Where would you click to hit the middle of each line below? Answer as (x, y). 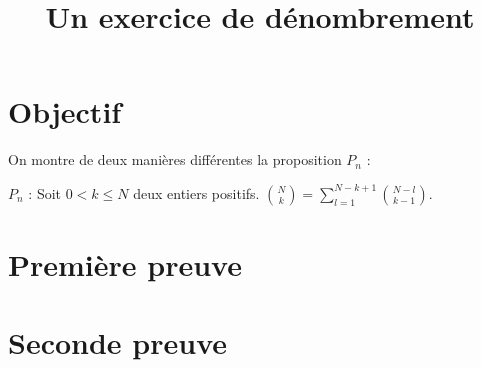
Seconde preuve (117, 342)
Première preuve (125, 264)
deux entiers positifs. (196, 192)
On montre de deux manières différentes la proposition (175, 159)
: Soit (45, 192)
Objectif (65, 111)
